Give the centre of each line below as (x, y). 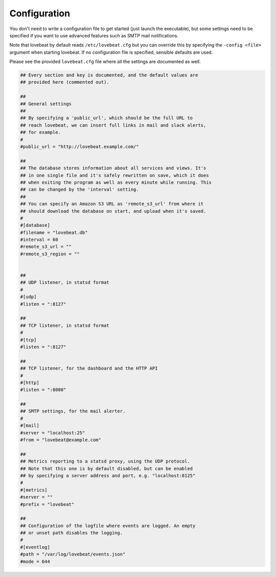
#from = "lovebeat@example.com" (61, 440)
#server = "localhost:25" (53, 433)
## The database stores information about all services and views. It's (113, 168)
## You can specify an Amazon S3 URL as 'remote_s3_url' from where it (112, 204)
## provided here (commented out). (65, 82)
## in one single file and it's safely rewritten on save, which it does (114, 175)
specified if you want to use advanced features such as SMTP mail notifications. (94, 35)
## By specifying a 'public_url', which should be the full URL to (107, 118)
